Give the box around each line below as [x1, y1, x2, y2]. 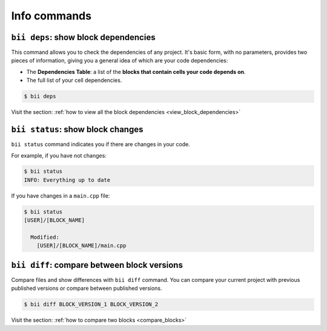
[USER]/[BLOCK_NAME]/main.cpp [36, 242, 127, 249]
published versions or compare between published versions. [11, 285, 163, 292]
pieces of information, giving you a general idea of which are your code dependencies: [11, 57, 228, 64]
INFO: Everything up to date [24, 176, 111, 183]
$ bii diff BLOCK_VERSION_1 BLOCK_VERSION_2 [24, 301, 159, 308]
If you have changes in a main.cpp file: [11, 192, 110, 199]
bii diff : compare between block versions [11, 259, 183, 270]
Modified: [30, 234, 60, 241]
